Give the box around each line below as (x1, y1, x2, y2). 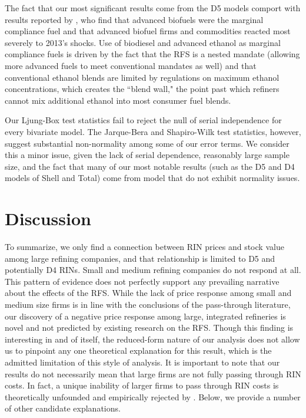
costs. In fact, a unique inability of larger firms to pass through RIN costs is (5, 379, 279, 391)
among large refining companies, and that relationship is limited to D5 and (5, 252, 275, 264)
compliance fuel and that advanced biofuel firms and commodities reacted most (5, 25, 291, 37)
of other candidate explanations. (5, 402, 121, 414)
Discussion (5, 206, 91, 231)
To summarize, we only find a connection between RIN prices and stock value (5, 241, 284, 253)
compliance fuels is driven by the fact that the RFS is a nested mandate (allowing (5, 48, 300, 60)
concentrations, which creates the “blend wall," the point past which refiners (5, 83, 280, 95)
